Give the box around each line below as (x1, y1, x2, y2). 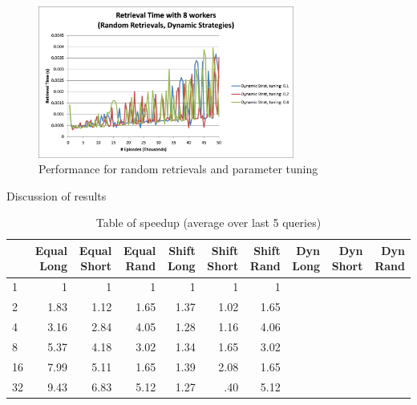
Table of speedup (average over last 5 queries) (95, 214, 322, 231)
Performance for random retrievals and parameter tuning (38, 160, 318, 177)
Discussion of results (6, 187, 107, 204)
